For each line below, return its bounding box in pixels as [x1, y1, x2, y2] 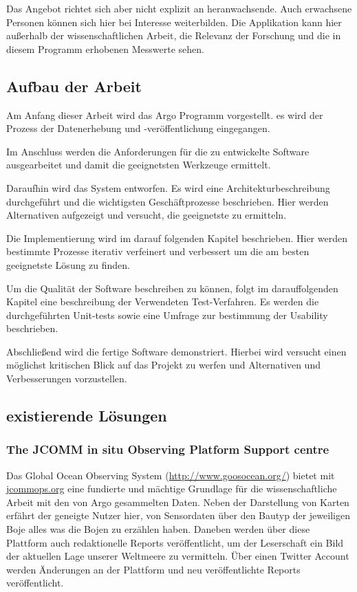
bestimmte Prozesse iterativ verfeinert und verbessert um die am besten [6, 244, 310, 259]
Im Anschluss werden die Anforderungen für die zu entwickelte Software [6, 144, 310, 158]
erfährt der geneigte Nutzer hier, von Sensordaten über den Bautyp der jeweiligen [6, 508, 350, 523]
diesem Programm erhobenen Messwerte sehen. [6, 41, 205, 56]
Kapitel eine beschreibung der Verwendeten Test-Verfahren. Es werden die [6, 294, 319, 309]
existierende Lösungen [6, 405, 167, 426]
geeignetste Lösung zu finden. [6, 257, 131, 272]
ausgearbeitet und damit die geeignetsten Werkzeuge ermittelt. [6, 157, 271, 172]
